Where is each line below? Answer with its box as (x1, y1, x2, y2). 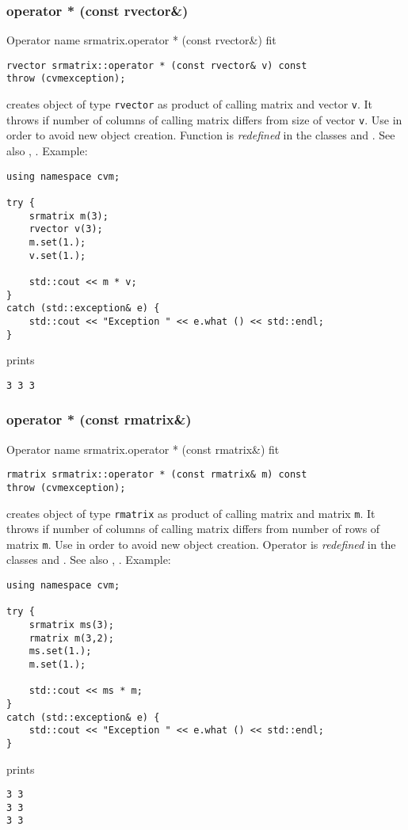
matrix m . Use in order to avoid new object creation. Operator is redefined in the (6, 535, 396, 552)
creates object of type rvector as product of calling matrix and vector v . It (6, 96, 373, 112)
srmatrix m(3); (29, 210, 109, 222)
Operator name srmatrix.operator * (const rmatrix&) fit (6, 440, 280, 457)
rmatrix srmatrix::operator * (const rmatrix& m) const (6, 469, 307, 481)
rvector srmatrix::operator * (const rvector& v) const (6, 59, 307, 71)
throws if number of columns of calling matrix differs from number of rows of (6, 520, 380, 537)
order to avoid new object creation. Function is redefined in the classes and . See (6, 127, 395, 143)
